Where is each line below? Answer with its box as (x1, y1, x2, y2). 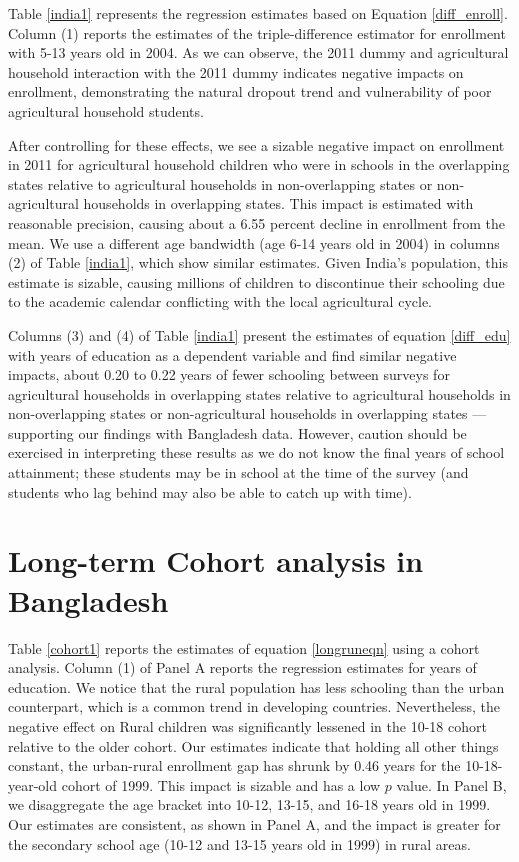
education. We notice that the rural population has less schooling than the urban (8, 676, 505, 697)
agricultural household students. (8, 100, 204, 121)
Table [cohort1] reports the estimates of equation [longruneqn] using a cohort (8, 637, 480, 658)
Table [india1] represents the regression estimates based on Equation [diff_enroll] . (8, 3, 508, 23)
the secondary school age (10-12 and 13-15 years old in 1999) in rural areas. (8, 833, 471, 854)
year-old (8, 774, 58, 795)
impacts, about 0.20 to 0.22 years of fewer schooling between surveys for (8, 364, 450, 385)
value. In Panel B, (396, 774, 507, 795)
